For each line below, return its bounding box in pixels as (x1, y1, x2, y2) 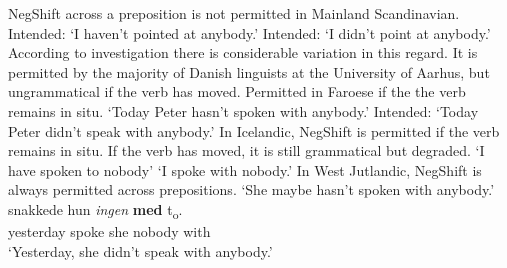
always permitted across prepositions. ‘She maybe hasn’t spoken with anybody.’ (8, 179, 495, 200)
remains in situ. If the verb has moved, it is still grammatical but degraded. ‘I (8, 140, 485, 161)
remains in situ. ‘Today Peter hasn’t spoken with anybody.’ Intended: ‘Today (8, 100, 479, 121)
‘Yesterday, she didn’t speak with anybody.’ (8, 240, 273, 261)
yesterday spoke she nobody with (8, 221, 211, 242)
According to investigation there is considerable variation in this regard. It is (8, 42, 478, 63)
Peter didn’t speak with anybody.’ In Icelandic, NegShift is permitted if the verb (8, 120, 500, 141)
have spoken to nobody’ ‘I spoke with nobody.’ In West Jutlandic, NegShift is (8, 159, 482, 180)
